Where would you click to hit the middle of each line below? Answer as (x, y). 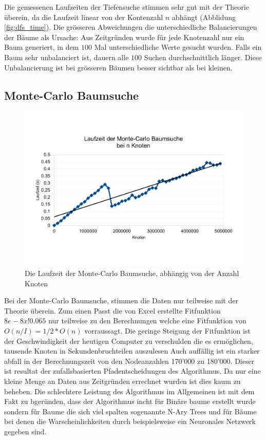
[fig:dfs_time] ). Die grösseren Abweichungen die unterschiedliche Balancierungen (131, 27)
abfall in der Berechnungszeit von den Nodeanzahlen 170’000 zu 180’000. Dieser (129, 361)
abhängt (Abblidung (204, 17)
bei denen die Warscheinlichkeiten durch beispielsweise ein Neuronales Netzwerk (130, 421)
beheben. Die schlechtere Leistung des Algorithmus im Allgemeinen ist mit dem (129, 391)
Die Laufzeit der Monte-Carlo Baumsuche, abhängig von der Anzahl (132, 273)
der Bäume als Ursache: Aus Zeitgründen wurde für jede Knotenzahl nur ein (124, 37)
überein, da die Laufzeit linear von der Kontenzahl (84, 17)
